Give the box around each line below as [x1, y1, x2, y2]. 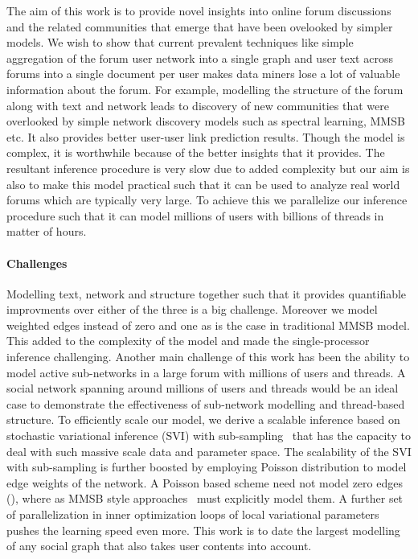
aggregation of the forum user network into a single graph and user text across [6, 49, 393, 66]
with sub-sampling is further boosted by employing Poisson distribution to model [6, 458, 407, 475]
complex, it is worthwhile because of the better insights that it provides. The [6, 144, 385, 161]
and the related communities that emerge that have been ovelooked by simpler [6, 18, 393, 35]
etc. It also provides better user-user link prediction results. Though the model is [6, 128, 405, 145]
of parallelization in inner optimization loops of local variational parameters [6, 506, 379, 523]
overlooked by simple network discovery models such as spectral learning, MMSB [6, 113, 405, 129]
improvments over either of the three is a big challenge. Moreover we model [6, 301, 378, 318]
